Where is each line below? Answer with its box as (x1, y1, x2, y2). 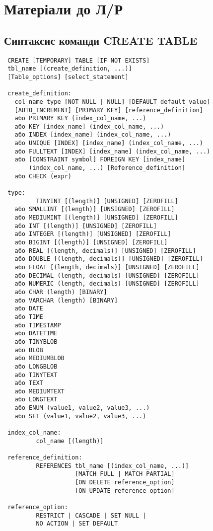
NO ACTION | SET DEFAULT (36, 520, 118, 528)
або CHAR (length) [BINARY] (14, 288, 107, 296)
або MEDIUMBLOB (14, 355, 65, 362)
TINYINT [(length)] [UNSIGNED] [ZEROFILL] (36, 197, 178, 205)
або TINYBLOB (14, 338, 58, 345)
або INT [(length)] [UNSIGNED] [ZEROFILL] (14, 222, 157, 229)
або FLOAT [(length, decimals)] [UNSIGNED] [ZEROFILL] (14, 263, 200, 271)
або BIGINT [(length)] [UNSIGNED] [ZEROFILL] (14, 239, 168, 246)
